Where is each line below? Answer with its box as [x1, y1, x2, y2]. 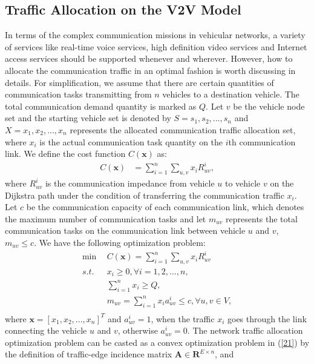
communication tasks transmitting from [5, 88, 152, 101]
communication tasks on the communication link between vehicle [5, 224, 246, 237]
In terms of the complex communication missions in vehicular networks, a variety [5, 28, 306, 41]
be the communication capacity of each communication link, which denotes [26, 200, 304, 213]
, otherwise [117, 324, 158, 337]
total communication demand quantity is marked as [5, 99, 197, 112]
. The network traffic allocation [187, 324, 303, 337]
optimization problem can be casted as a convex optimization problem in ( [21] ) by [5, 336, 310, 348]
